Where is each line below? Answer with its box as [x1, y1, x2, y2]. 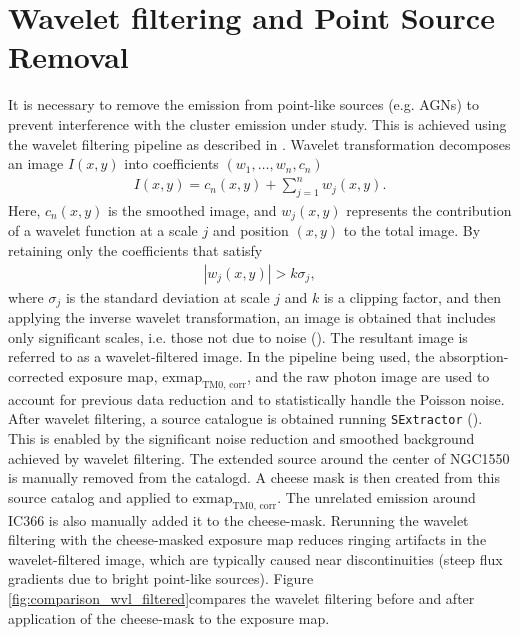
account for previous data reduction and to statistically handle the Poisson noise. [8, 388, 505, 409]
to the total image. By [343, 220, 481, 241]
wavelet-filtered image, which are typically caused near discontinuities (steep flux [8, 548, 503, 569]
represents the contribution [346, 200, 512, 221]
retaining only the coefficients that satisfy [8, 240, 263, 261]
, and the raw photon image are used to [246, 365, 490, 386]
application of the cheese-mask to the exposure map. [8, 607, 330, 628]
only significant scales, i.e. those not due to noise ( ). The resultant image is [8, 326, 468, 347]
